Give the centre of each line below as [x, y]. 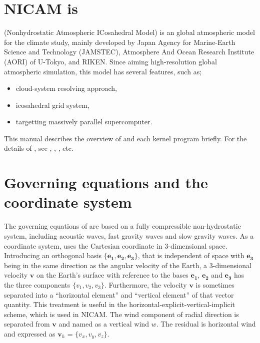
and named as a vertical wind [104, 324]
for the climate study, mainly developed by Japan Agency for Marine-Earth [120, 42]
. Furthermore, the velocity [145, 284]
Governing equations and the [106, 182]
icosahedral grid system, [52, 105]
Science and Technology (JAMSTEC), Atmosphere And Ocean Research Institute [129, 52]
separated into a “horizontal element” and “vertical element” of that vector [119, 294]
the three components [37, 284]
